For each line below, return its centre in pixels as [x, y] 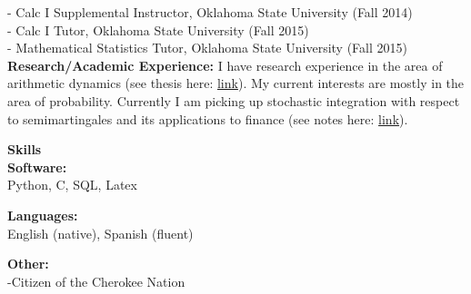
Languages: [43, 215]
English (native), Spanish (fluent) [100, 233]
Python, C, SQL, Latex [72, 185]
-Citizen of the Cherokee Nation [96, 281]
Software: [37, 167]
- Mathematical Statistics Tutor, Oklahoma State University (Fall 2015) [207, 48]
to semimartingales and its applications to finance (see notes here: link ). [208, 118]
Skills [25, 149]
